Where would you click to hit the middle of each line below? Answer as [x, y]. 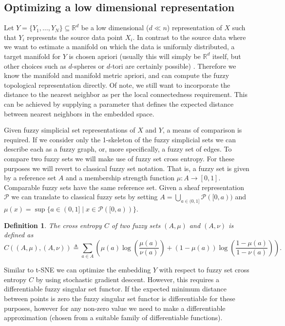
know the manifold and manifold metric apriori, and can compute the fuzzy [117, 75]
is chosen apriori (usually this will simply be [135, 56]
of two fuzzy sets [136, 225]
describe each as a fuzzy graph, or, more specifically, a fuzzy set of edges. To [118, 149]
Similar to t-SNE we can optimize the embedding [77, 270]
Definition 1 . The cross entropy [53, 225]
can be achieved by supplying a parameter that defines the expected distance [119, 104]
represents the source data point [75, 37]
